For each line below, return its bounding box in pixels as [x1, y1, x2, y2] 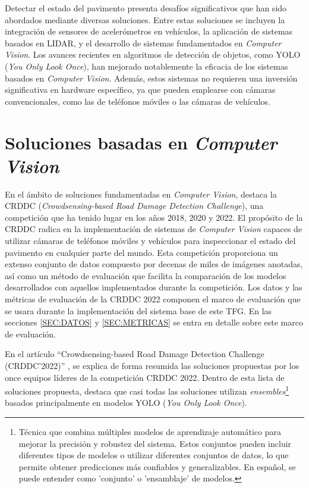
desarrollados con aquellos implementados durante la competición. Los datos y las [5, 281, 302, 293]
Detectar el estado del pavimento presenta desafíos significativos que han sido [5, 2, 287, 14]
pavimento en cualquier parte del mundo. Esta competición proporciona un [5, 246, 278, 258]
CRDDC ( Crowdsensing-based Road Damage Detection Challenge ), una [5, 199, 264, 212]
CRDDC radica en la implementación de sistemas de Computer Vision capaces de [5, 223, 302, 235]
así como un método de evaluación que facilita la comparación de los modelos [5, 269, 286, 281]
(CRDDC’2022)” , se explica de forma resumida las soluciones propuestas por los [5, 359, 299, 371]
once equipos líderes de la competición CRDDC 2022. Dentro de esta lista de [5, 371, 285, 383]
